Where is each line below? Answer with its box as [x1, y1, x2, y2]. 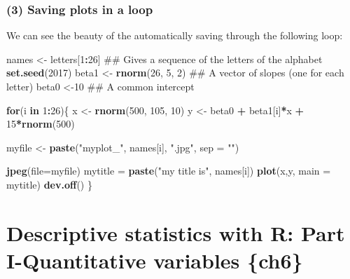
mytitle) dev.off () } [6, 177, 92, 191]
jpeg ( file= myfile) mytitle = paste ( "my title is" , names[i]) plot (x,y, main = [6, 163, 331, 178]
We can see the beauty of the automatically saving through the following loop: [6, 28, 343, 43]
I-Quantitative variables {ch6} [6, 245, 303, 274]
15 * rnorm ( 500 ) [6, 116, 75, 131]
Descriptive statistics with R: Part [6, 218, 345, 247]
